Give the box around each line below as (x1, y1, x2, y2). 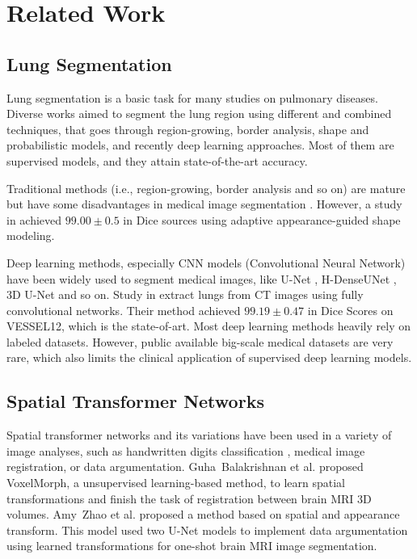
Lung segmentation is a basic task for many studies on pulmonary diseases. (6, 89, 378, 106)
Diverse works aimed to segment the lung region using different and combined (6, 105, 392, 122)
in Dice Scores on (307, 301, 394, 318)
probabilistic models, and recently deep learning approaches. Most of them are (6, 137, 394, 153)
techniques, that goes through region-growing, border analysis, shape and (6, 120, 369, 137)
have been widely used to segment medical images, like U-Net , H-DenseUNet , (6, 270, 397, 287)
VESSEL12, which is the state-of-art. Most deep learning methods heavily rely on (6, 317, 411, 334)
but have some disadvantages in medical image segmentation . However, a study (6, 195, 402, 212)
